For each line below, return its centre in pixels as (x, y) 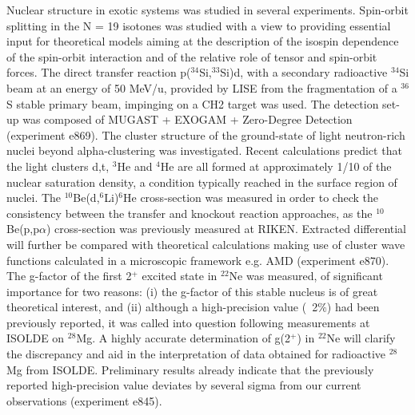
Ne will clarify (361, 338)
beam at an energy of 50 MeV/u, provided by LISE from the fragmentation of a (202, 87)
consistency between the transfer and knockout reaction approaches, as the (190, 213)
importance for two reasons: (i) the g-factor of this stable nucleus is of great (192, 291)
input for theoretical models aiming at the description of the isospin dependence (203, 41)
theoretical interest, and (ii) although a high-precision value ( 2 (162, 307)
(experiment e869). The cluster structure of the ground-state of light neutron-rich (206, 134)
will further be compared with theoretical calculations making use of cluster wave (206, 244)
